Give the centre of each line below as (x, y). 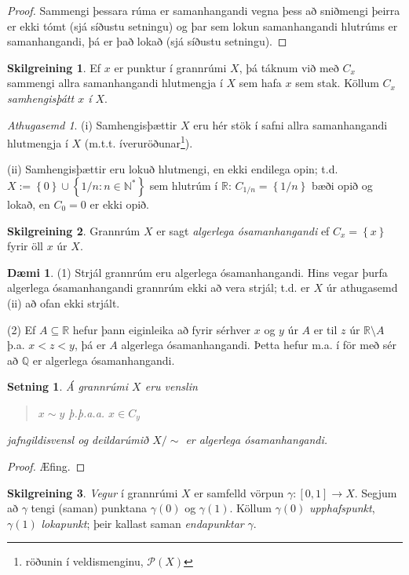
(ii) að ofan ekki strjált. (64, 302)
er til (325, 329)
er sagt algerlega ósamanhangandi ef (243, 230)
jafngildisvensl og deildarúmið (78, 440)
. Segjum (376, 492)
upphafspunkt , (342, 508)
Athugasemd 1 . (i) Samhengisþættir (92, 124)
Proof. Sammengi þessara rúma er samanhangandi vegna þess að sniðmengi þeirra (204, 10)
